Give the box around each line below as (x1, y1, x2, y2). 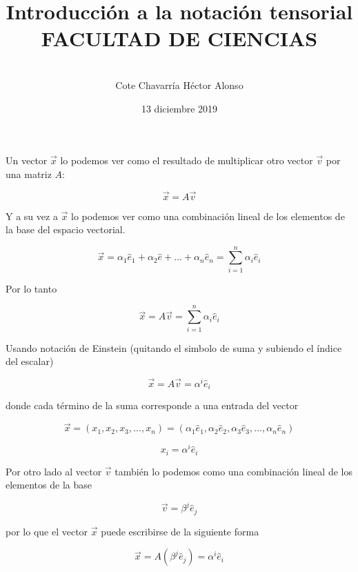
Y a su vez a (6, 208, 58, 223)
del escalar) (6, 354, 54, 368)
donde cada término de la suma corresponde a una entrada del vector (6, 398, 299, 413)
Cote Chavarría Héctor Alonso (115, 77, 243, 92)
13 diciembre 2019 (141, 101, 218, 115)
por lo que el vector (6, 524, 88, 538)
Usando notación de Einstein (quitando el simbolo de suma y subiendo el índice (6, 340, 342, 355)
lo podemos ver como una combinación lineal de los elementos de (70, 208, 345, 223)
